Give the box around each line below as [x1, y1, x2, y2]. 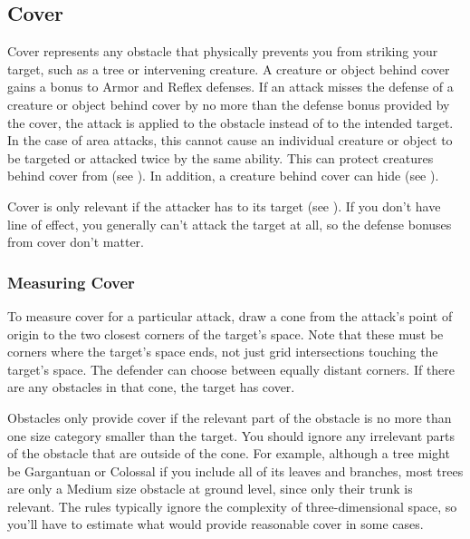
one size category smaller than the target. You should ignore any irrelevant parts [7, 426, 456, 445]
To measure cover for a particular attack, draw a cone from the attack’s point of [7, 306, 453, 325]
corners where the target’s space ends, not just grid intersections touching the [7, 342, 438, 361]
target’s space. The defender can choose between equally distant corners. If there [7, 359, 456, 378]
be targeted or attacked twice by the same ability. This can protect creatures [7, 148, 434, 167]
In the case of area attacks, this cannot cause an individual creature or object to [7, 131, 453, 150]
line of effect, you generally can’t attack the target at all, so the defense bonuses [7, 214, 452, 233]
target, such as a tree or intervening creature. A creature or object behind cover [7, 59, 450, 78]
